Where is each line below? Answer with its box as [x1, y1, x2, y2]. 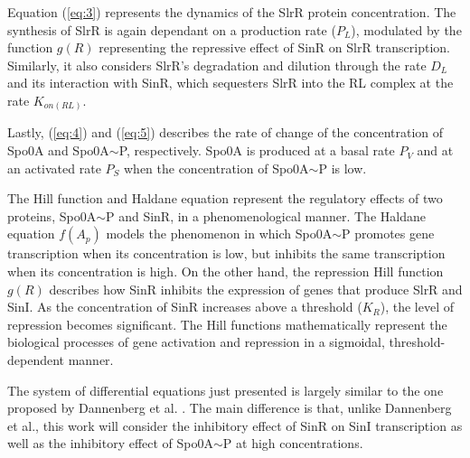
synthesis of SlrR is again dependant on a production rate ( [7, 20, 336, 39]
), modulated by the [351, 20, 462, 39]
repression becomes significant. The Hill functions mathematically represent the [7, 314, 447, 333]
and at [417, 141, 454, 160]
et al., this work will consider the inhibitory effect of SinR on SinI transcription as [7, 416, 463, 435]
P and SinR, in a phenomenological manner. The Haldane [105, 206, 426, 225]
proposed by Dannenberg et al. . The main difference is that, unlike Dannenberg [7, 398, 452, 417]
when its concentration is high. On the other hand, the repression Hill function [7, 262, 444, 281]
